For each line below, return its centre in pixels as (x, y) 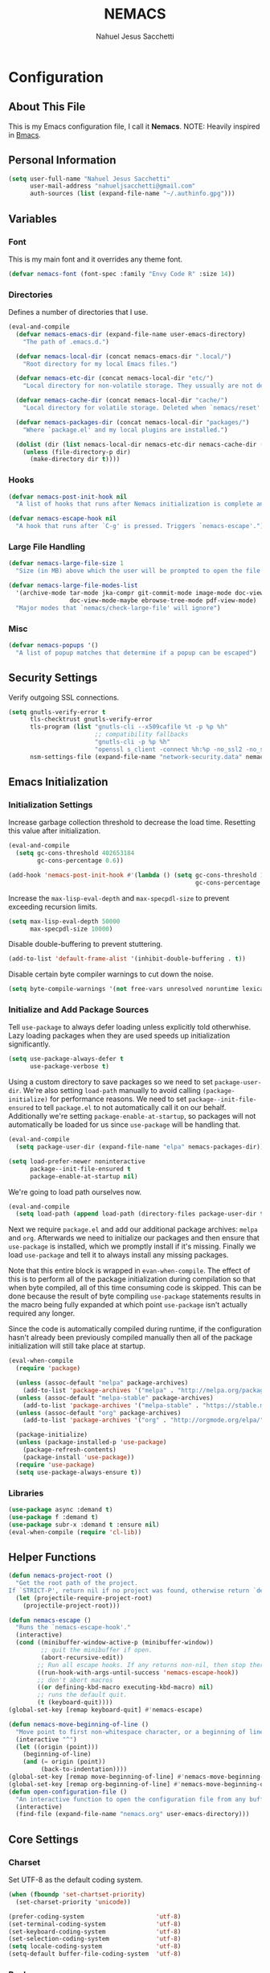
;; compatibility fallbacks (141, 735)
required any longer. (42, 1314)
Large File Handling (47, 547)
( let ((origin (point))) (57, 1747)
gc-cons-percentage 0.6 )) (81, 861)
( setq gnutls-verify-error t (57, 712)
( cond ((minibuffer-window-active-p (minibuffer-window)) (115, 1643)
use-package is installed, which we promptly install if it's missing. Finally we (132, 1247)
